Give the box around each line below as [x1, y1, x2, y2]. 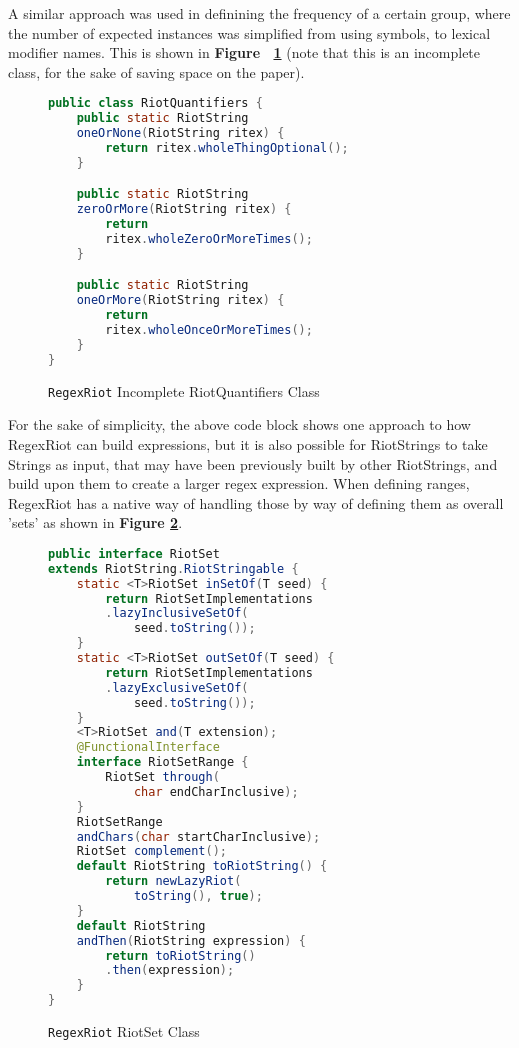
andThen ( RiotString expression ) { [76, 933, 306, 948]
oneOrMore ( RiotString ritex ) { [76, 293, 285, 308]
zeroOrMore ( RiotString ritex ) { [76, 202, 292, 217]
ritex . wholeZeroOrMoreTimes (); [105, 232, 313, 247]
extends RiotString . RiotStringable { [48, 561, 299, 576]
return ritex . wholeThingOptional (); [105, 141, 349, 155]
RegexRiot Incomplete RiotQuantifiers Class [48, 380, 320, 401]
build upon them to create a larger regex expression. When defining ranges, [8, 473, 470, 494]
